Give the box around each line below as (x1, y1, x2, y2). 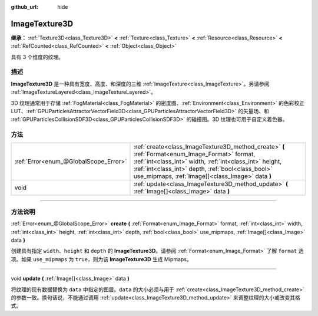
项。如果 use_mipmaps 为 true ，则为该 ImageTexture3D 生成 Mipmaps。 (11, 255, 193, 262)
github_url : (11, 4, 38, 10)
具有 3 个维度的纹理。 (11, 53, 64, 60)
